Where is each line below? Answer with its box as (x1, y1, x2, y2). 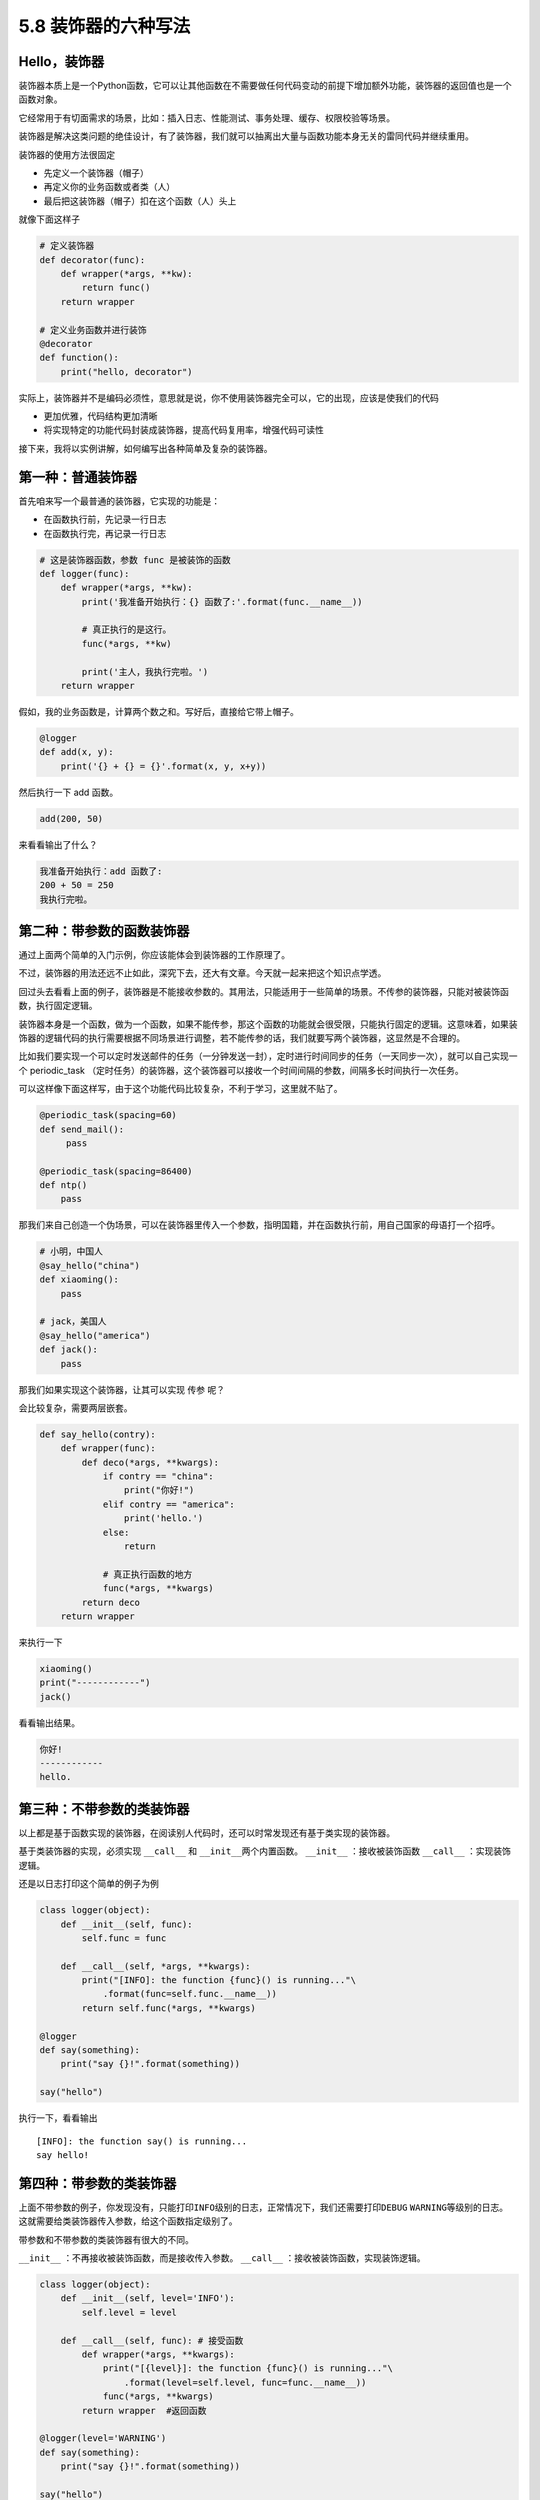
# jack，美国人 (39, 1316, 107, 1327)
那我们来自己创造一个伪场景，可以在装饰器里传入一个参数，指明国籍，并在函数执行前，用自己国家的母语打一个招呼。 (18, 1219, 500, 1231)
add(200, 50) (39, 813, 104, 824)
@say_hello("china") (39, 1260, 140, 1271)
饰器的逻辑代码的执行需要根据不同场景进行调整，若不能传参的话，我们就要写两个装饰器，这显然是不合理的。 (18, 1031, 465, 1044)
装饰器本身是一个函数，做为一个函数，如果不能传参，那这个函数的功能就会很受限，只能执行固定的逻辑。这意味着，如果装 (18, 1018, 518, 1030)
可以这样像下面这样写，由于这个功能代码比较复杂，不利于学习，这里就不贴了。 (18, 1083, 343, 1095)
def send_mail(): (39, 1123, 125, 1135)
